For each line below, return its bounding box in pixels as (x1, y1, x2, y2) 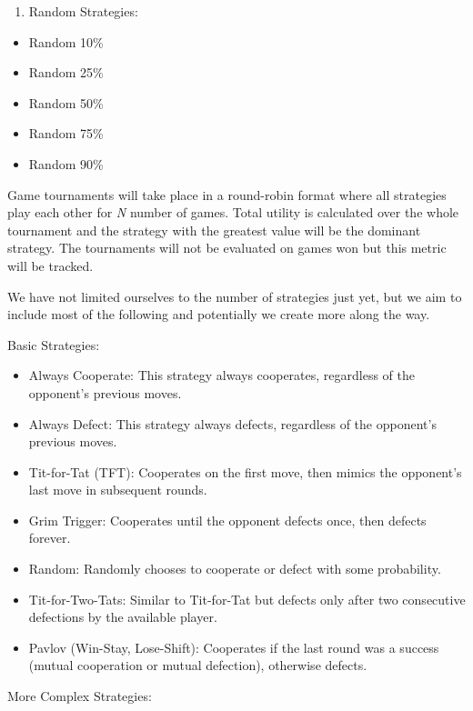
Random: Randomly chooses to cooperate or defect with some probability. (28, 559, 441, 578)
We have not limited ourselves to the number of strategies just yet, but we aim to (7, 286, 462, 305)
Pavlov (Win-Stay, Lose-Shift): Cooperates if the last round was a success (28, 637, 439, 656)
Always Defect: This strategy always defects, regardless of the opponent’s (28, 414, 437, 433)
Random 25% (28, 63, 104, 82)
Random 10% (28, 32, 104, 51)
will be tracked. (7, 255, 94, 275)
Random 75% (28, 124, 104, 143)
